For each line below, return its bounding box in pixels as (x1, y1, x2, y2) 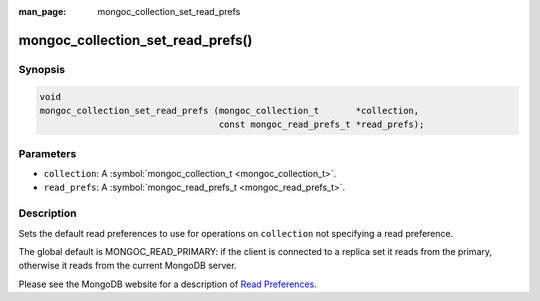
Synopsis (18, 62, 65, 76)
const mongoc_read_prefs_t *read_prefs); (218, 119, 425, 130)
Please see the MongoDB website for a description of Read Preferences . (18, 278, 317, 290)
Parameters (18, 146, 77, 160)
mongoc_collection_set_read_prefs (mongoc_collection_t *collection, (39, 105, 420, 116)
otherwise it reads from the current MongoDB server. (18, 260, 237, 272)
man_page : (18, 6, 67, 17)
